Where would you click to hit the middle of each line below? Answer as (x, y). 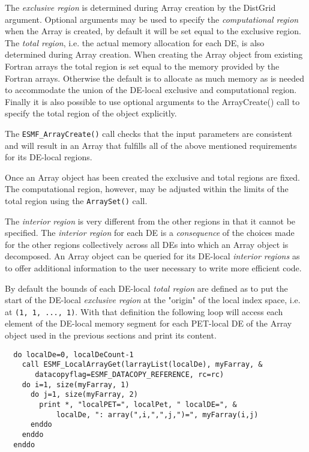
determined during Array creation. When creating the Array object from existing (154, 54)
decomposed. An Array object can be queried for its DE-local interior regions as (152, 256)
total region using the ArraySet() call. (76, 200)
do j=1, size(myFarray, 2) (84, 395)
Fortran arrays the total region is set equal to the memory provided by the (142, 66)
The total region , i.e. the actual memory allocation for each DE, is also (135, 42)
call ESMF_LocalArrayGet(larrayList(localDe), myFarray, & (142, 365)
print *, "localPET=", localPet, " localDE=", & (138, 404)
